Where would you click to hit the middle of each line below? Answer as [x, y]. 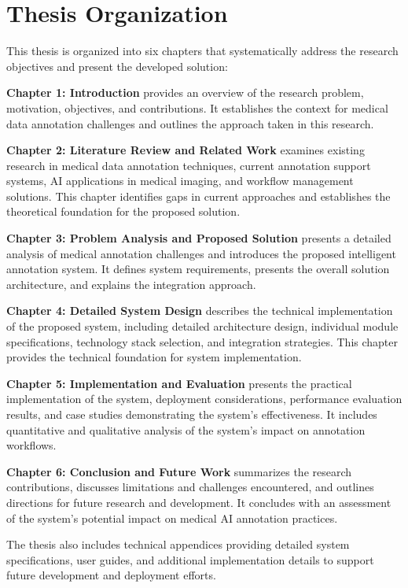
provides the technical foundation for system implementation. [154, 357]
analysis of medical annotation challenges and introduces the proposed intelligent [201, 253]
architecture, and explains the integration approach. [131, 284]
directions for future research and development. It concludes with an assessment [199, 502]
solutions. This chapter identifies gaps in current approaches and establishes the [198, 196]
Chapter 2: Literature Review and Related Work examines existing [186, 150]
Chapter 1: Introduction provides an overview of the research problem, [185, 92]
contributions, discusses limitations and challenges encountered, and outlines [190, 487]
